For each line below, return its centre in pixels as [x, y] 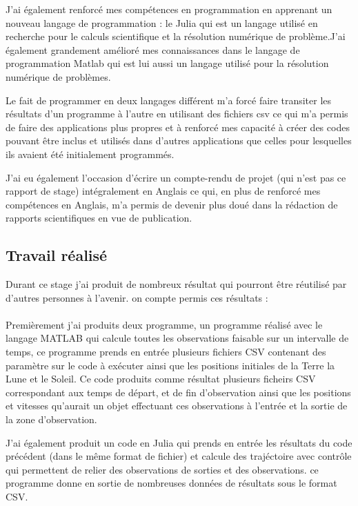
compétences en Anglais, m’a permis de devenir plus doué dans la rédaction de [172, 204]
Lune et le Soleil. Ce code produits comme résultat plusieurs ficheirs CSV [161, 379]
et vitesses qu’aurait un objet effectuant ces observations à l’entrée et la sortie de [177, 406]
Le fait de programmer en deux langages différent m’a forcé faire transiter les [169, 100]
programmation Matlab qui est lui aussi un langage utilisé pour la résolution [167, 63]
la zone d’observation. [51, 419]
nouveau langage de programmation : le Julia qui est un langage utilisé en [162, 22]
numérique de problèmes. [58, 76]
